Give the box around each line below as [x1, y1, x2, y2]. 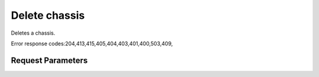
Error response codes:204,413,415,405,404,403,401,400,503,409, [11, 40, 173, 47]
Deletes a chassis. [11, 29, 56, 36]
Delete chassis [11, 9, 85, 22]
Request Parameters [11, 55, 88, 65]
